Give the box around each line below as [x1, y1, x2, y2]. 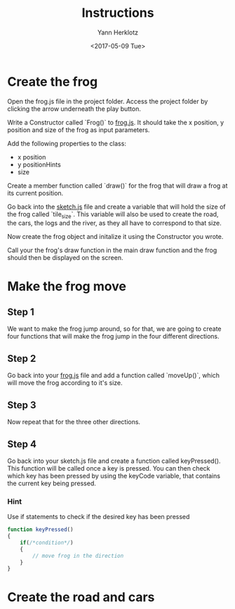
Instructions [81, 5, 154, 21]
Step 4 [7, 438, 37, 450]
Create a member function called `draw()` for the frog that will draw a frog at [7, 181, 228, 190]
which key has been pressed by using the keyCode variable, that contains [7, 471, 221, 480]
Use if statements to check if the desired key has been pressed [7, 513, 190, 521]
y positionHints [17, 160, 61, 169]
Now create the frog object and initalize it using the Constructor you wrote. [7, 233, 224, 241]
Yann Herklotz [97, 28, 139, 37]
